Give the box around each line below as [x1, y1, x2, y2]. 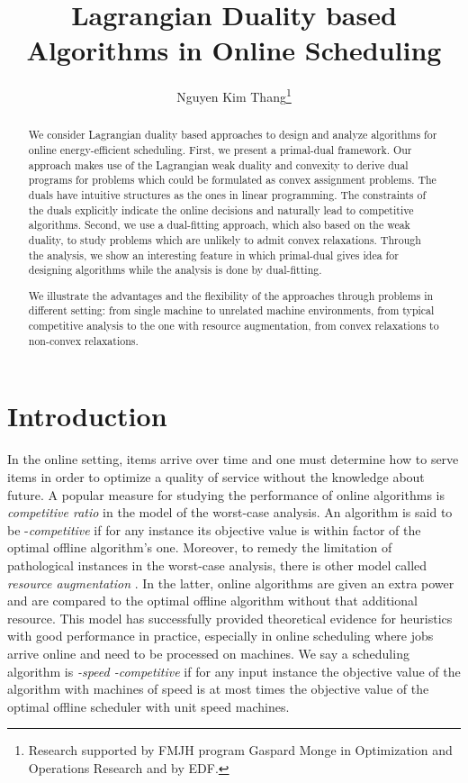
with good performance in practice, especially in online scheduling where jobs [7, 626, 434, 645]
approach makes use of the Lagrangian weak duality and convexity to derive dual [28, 157, 409, 172]
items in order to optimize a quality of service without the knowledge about [7, 467, 425, 486]
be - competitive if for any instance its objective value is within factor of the [7, 520, 421, 539]
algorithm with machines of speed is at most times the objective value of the [7, 679, 429, 698]
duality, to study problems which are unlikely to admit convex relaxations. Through [28, 232, 421, 247]
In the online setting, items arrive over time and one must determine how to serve [7, 450, 459, 469]
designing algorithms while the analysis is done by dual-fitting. [28, 262, 322, 278]
